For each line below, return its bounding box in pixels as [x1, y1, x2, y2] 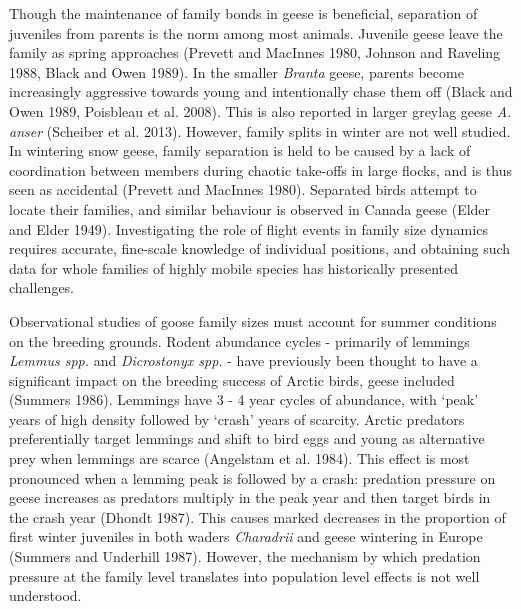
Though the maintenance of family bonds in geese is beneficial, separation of [9, 3, 478, 23]
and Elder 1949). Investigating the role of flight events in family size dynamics [9, 218, 488, 239]
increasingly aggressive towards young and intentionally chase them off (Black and [9, 81, 513, 102]
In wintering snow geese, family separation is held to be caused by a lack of [9, 140, 471, 161]
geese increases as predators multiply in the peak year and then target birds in [9, 487, 491, 508]
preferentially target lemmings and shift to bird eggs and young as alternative [9, 428, 485, 449]
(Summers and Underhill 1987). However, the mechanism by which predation [9, 546, 481, 567]
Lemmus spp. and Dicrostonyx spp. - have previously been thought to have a [9, 350, 478, 371]
